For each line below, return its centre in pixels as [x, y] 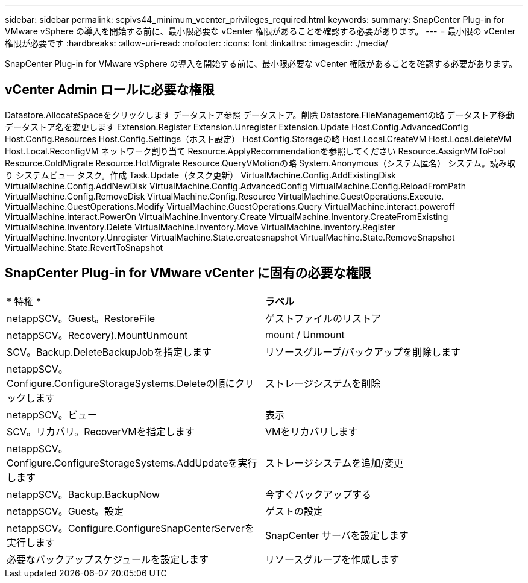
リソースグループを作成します [332, 559]
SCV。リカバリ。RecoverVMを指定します [101, 431]
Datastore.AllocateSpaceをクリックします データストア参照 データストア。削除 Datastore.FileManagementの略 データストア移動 [260, 115]
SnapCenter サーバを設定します [337, 535]
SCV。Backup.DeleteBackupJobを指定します [109, 352]
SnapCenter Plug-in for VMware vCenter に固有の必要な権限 [188, 273]
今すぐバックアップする [319, 494]
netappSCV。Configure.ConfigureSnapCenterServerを [130, 528]
